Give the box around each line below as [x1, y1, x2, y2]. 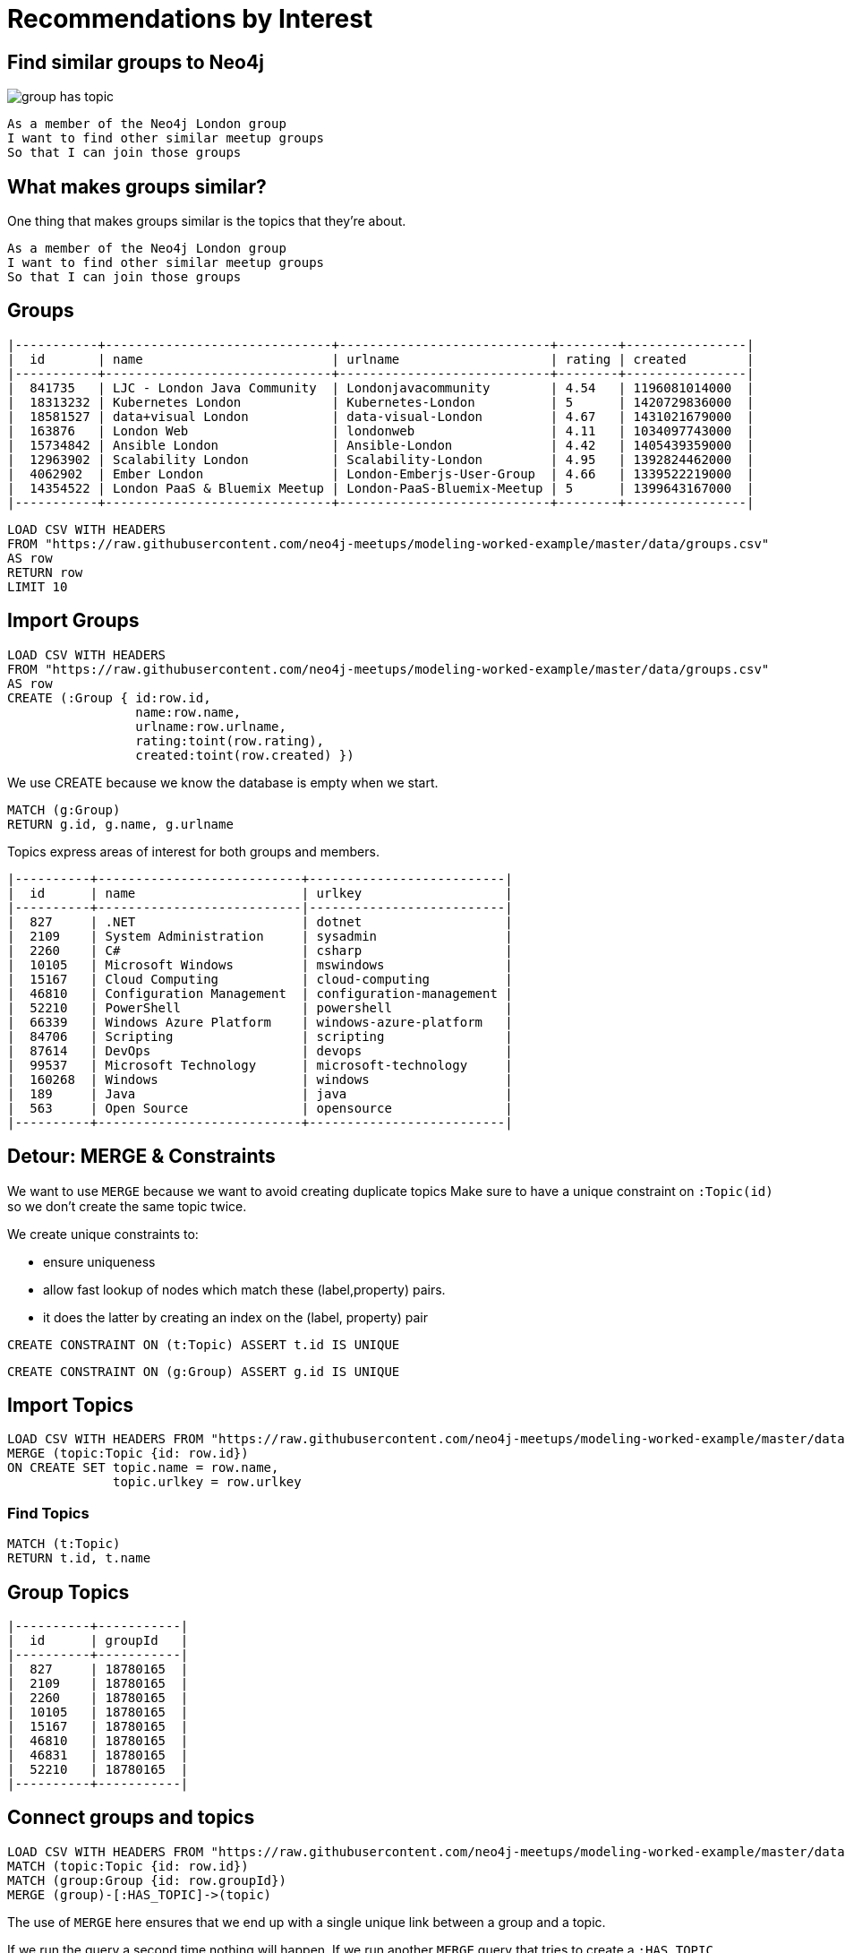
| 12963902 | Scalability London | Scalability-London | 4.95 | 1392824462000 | [7, 452, 755, 467]
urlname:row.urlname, [135, 718, 286, 734]
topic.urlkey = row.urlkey [113, 1475, 302, 1490]
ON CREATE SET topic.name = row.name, [7, 1460, 279, 1476]
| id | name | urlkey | [7, 885, 513, 900]
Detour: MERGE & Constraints [7, 1145, 276, 1168]
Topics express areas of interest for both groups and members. [7, 843, 380, 859]
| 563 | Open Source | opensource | [7, 1100, 513, 1115]
